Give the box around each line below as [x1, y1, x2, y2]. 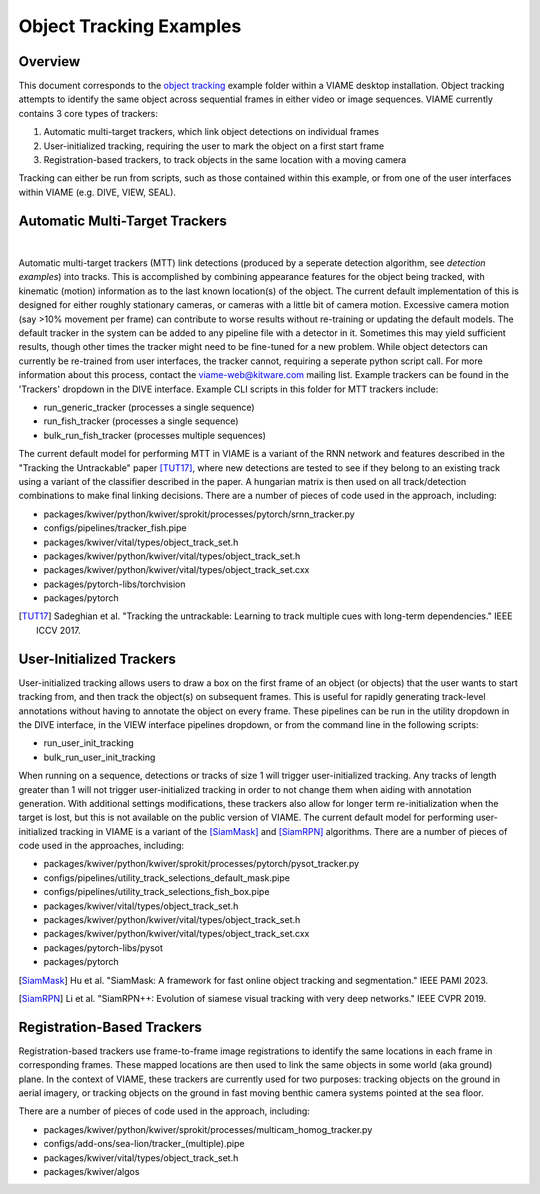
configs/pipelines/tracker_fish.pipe [43, 522, 187, 534]
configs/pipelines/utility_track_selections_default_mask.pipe [43, 871, 290, 884]
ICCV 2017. [36, 624, 82, 636]
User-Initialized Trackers [18, 650, 177, 667]
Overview [18, 53, 81, 70]
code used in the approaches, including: [18, 840, 185, 852]
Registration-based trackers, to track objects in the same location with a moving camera [43, 154, 407, 166]
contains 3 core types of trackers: [18, 107, 159, 119]
